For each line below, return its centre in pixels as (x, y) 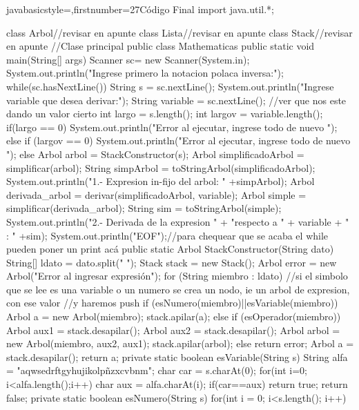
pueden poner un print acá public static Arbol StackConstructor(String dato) (170, 249)
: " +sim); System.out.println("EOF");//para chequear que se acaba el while (167, 235)
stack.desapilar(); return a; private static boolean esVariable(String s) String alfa (177, 357)
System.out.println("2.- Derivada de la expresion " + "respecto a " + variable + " (178, 221)
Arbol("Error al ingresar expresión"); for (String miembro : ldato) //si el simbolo (177, 276)
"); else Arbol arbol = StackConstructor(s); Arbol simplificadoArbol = (155, 154)
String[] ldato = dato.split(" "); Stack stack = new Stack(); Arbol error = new (172, 262)
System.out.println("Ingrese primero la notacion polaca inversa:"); (145, 73)
